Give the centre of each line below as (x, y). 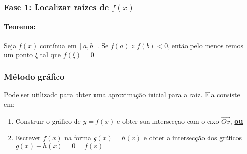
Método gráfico (34, 76)
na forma (78, 138)
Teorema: (20, 26)
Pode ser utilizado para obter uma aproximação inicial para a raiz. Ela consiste (122, 94)
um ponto (19, 55)
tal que (50, 55)
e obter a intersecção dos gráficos (193, 138)
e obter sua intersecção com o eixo (168, 121)
